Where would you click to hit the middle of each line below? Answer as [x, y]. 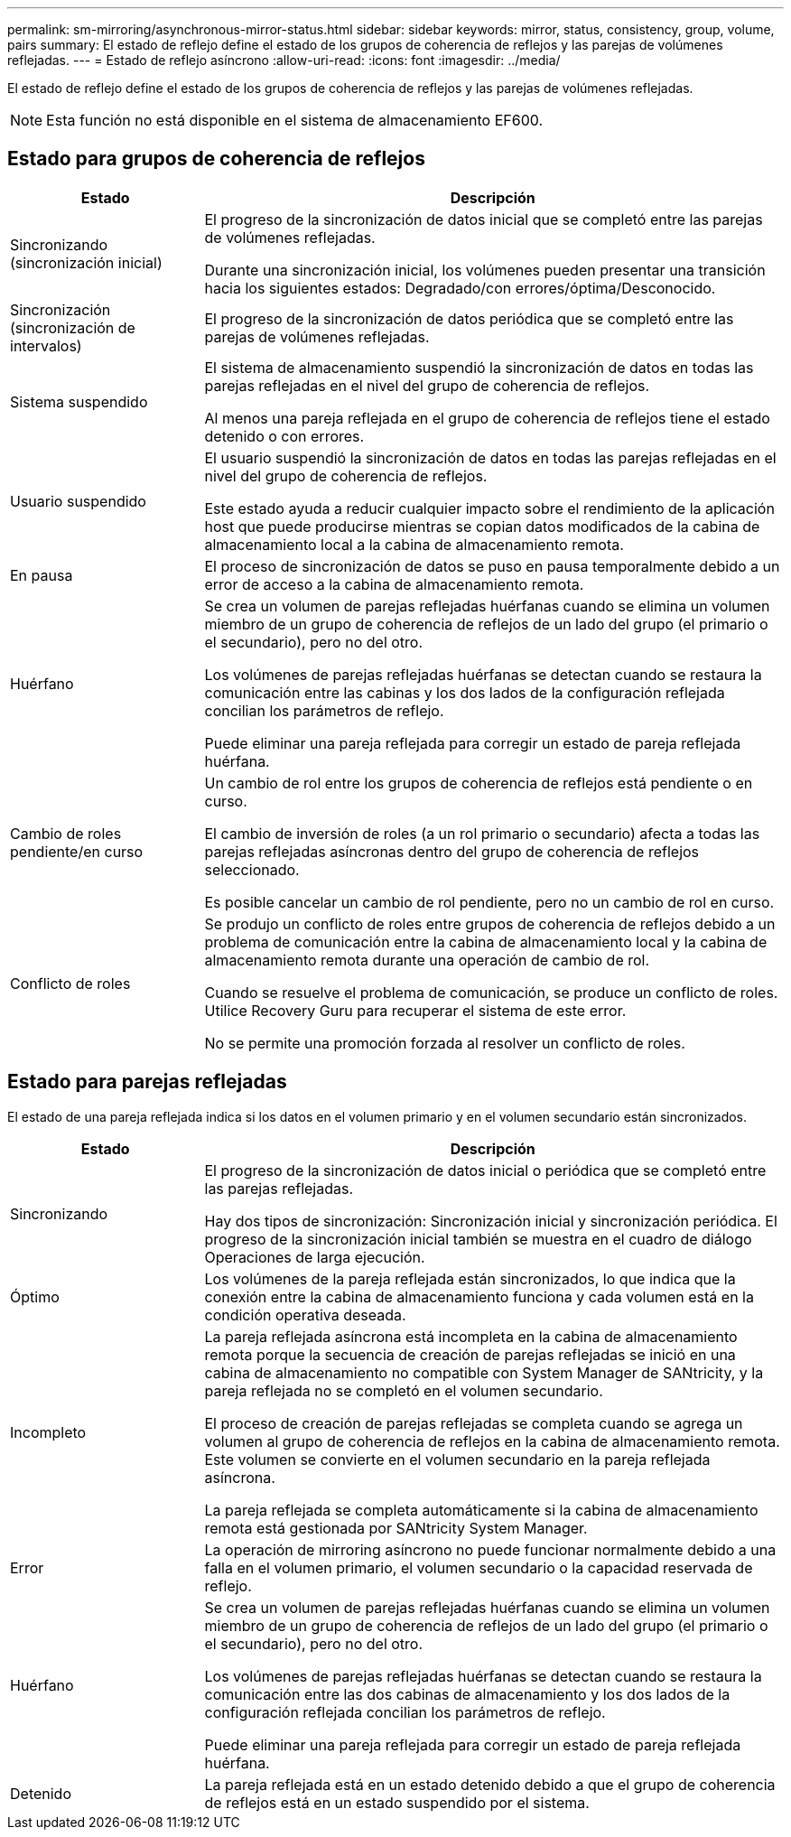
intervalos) [46, 345]
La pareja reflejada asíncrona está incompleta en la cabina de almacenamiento [471, 1336]
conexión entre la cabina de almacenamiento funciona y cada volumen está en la [479, 1296]
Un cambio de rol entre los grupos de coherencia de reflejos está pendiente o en [479, 783]
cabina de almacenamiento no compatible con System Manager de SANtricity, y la [484, 1372]
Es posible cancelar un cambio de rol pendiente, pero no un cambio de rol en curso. [489, 902]
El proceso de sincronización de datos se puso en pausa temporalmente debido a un [492, 566]
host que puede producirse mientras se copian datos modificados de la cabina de [482, 526]
